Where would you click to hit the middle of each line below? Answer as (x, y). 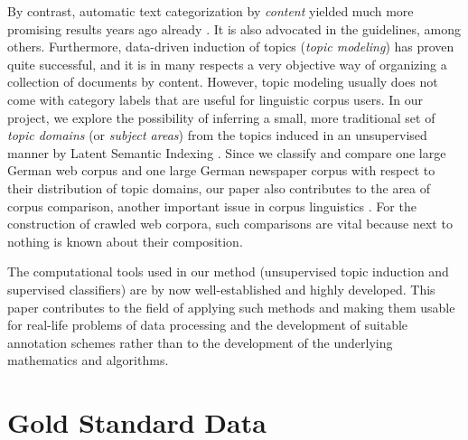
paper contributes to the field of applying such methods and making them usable (231, 307)
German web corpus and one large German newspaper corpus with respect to (221, 170)
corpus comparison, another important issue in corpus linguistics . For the (212, 206)
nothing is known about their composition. (125, 241)
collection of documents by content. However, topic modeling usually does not (223, 82)
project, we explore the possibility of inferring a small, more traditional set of (221, 117)
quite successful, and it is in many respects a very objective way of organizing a (227, 64)
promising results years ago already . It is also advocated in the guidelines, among (234, 28)
